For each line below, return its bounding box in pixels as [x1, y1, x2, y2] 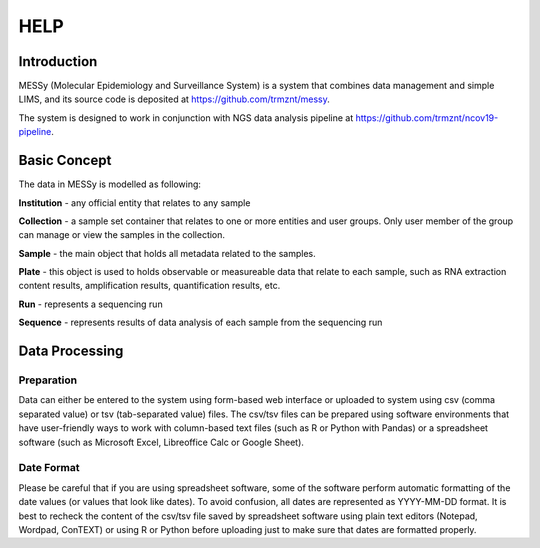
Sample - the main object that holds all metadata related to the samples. [18, 247, 317, 259]
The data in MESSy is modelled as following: [18, 178, 202, 190]
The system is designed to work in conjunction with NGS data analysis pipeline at [18, 111, 354, 124]
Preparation [18, 373, 78, 387]
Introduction [18, 53, 98, 70]
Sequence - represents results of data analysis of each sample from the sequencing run [18, 316, 383, 329]
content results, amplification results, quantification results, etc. [18, 280, 281, 292]
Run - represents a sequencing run [18, 298, 164, 310]
